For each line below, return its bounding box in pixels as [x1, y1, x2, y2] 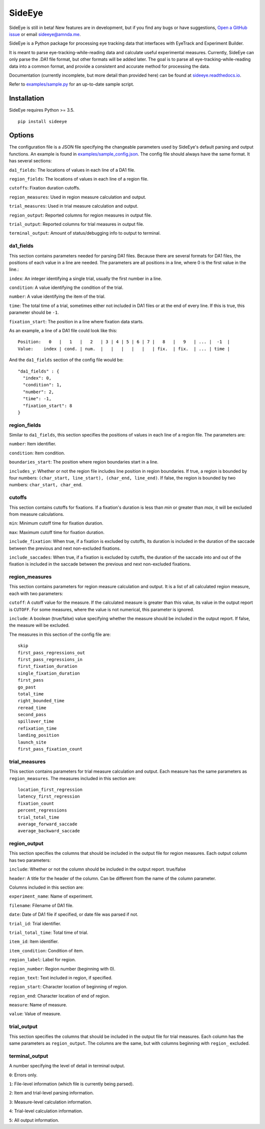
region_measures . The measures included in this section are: [9, 775, 136, 781]
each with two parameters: [9, 591, 63, 596]
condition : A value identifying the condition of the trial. [9, 284, 124, 290]
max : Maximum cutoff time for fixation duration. [9, 529, 105, 535]
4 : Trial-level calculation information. [9, 1108, 83, 1114]
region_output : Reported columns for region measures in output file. [9, 212, 152, 218]
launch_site [18, 739, 47, 745]
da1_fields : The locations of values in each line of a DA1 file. [9, 167, 135, 173]
